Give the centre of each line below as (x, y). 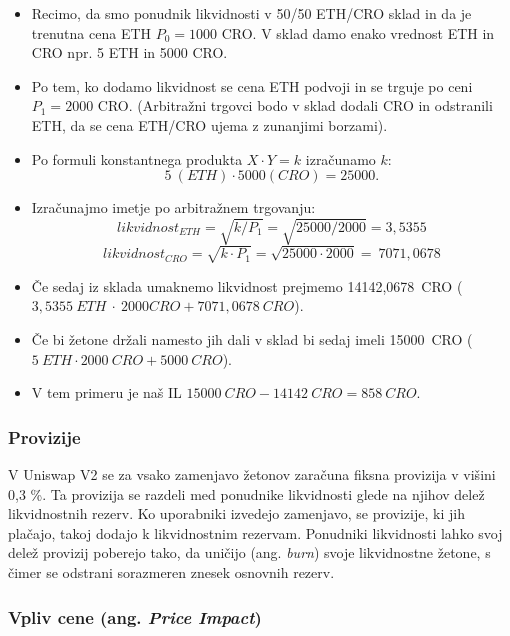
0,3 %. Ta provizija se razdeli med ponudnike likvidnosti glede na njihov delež (246, 493)
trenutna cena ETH (91, 32)
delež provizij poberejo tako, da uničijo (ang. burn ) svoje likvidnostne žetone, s (249, 552)
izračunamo (340, 158)
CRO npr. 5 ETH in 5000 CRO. (129, 52)
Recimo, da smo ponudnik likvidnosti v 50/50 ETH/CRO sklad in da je (251, 13)
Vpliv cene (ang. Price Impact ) (135, 616)
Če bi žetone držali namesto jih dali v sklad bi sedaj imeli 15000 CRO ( (252, 339)
